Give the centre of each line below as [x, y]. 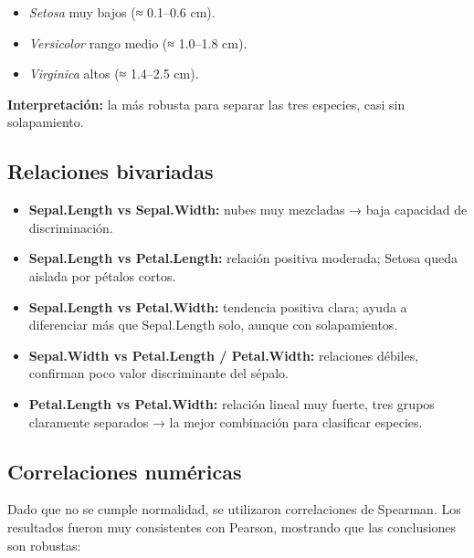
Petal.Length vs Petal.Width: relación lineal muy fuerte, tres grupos [232, 403]
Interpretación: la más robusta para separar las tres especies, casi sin [206, 104]
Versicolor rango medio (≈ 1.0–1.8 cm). [138, 42]
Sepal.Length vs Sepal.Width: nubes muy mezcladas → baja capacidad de [248, 210]
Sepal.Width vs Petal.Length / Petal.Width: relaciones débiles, [224, 355]
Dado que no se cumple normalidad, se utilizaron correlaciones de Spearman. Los [234, 509]
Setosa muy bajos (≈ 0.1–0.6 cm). [122, 12]
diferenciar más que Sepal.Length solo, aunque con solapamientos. [213, 325]
